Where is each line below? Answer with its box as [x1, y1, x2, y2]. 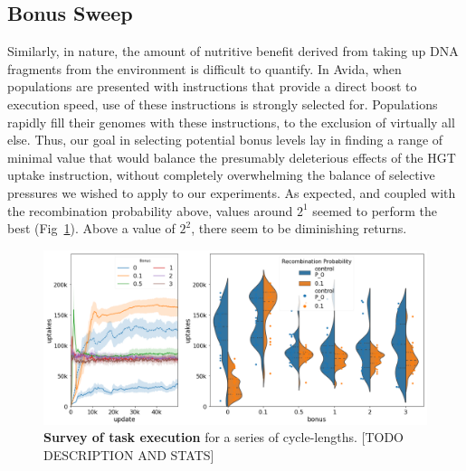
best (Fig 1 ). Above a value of [7, 219, 176, 238]
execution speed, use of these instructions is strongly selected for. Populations [7, 94, 438, 113]
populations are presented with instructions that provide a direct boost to [7, 77, 417, 96]
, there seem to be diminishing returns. [191, 219, 407, 238]
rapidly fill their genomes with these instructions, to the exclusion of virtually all [7, 112, 455, 131]
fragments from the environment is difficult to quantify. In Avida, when [7, 59, 402, 78]
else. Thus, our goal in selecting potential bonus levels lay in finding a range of [7, 130, 443, 149]
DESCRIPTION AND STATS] [43, 445, 214, 464]
